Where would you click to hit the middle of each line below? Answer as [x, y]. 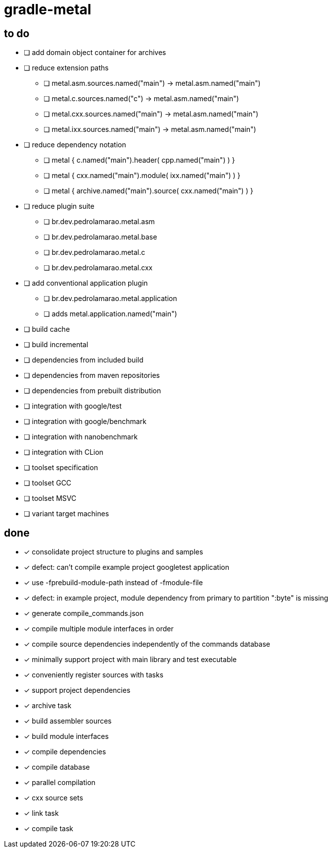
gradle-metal [48, 9]
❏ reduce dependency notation [75, 145]
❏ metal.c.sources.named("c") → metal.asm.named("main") [141, 99]
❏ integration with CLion [64, 452]
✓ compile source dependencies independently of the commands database [147, 644]
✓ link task [41, 813]
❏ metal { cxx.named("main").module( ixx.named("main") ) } [142, 176]
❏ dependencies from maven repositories [92, 375]
